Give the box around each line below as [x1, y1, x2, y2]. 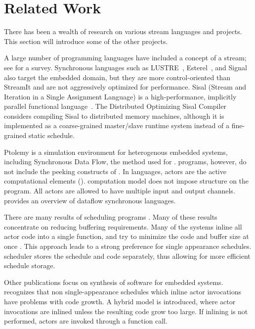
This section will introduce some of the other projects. [4, 36, 168, 46]
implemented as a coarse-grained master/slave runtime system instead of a [4, 120, 230, 131]
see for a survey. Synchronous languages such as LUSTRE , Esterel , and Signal [4, 62, 247, 72]
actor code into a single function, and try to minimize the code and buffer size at [4, 231, 249, 241]
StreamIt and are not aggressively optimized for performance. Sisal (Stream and [4, 82, 247, 92]
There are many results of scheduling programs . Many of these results [4, 212, 217, 222]
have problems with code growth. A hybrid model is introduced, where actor [4, 296, 236, 306]
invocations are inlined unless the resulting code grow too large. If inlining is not [4, 306, 248, 316]
